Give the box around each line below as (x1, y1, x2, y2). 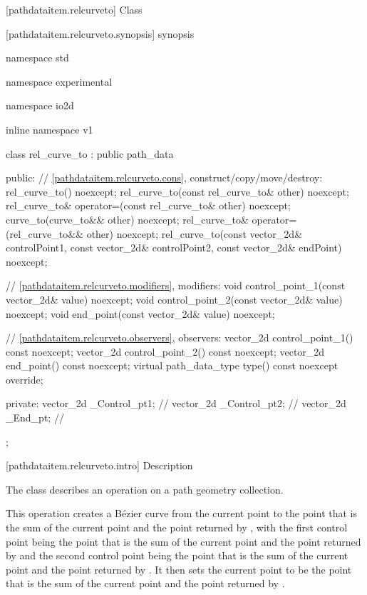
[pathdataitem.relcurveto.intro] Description (6, 458, 193, 473)
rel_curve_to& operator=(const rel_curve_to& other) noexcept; (6, 198, 291, 213)
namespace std (6, 50, 69, 65)
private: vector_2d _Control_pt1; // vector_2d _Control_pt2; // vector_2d (6, 396, 346, 411)
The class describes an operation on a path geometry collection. (6, 481, 284, 496)
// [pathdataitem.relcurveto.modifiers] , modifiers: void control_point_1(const (6, 278, 346, 293)
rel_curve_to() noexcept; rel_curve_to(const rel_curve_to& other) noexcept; (6, 184, 349, 199)
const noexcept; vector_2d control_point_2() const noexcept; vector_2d (6, 344, 325, 359)
